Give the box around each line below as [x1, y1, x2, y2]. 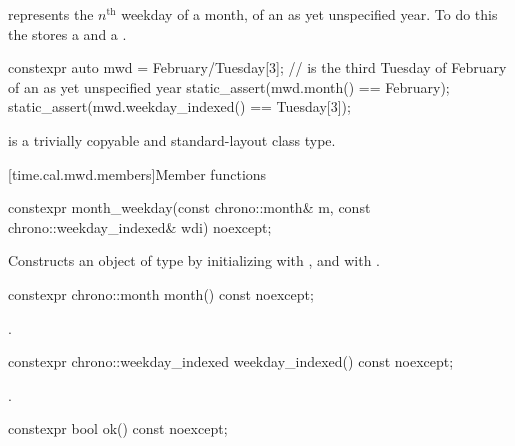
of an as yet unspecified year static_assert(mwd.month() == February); [8, 76, 450, 97]
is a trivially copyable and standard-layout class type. [8, 129, 336, 150]
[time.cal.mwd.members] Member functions [8, 163, 267, 184]
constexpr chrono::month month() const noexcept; [8, 283, 314, 304]
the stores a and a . [8, 23, 127, 44]
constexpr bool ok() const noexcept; [8, 418, 228, 439]
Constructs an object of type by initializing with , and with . [8, 250, 381, 271]
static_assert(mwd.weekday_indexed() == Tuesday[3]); [8, 96, 351, 117]
